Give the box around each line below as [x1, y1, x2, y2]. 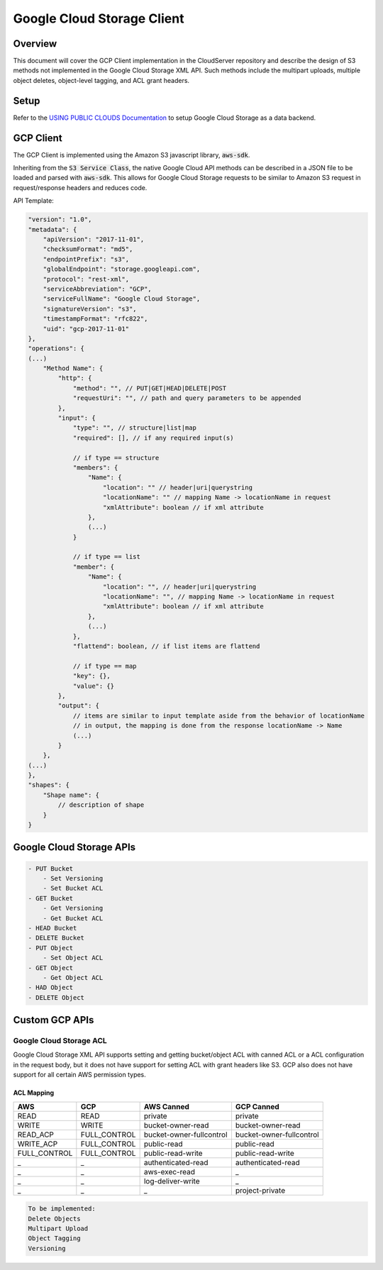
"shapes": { [28, 781, 70, 789]
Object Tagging [28, 1235, 81, 1242]
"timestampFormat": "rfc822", [43, 315, 148, 323]
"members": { [72, 463, 118, 472]
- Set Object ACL [43, 954, 104, 962]
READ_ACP [17, 1130, 55, 1140]
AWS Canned [143, 1101, 189, 1111]
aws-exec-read [143, 1166, 195, 1176]
